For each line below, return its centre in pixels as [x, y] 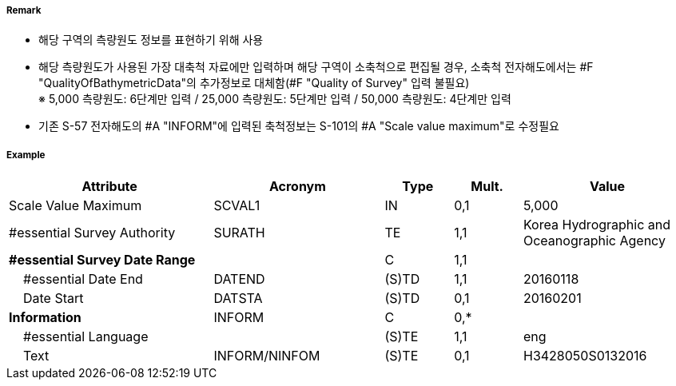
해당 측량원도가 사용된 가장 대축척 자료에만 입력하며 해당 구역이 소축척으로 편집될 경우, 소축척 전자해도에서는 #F [316, 67]
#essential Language [86, 337]
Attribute [109, 187]
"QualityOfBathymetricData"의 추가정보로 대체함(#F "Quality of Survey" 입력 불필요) [254, 83]
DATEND [239, 279]
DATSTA [238, 298]
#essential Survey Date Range [102, 260]
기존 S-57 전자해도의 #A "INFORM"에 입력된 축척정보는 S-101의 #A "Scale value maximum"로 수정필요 [299, 126]
